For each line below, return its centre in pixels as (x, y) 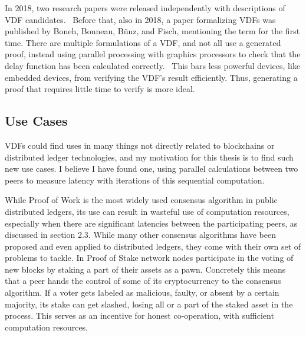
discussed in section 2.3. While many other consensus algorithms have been (140, 235)
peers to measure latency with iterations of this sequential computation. (135, 180)
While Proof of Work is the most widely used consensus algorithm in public (141, 200)
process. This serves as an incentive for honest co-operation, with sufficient (139, 315)
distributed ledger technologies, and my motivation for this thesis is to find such (149, 157)
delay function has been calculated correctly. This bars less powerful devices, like (153, 65)
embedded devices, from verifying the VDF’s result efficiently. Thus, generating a (151, 77)
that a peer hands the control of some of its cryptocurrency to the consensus (143, 281)
